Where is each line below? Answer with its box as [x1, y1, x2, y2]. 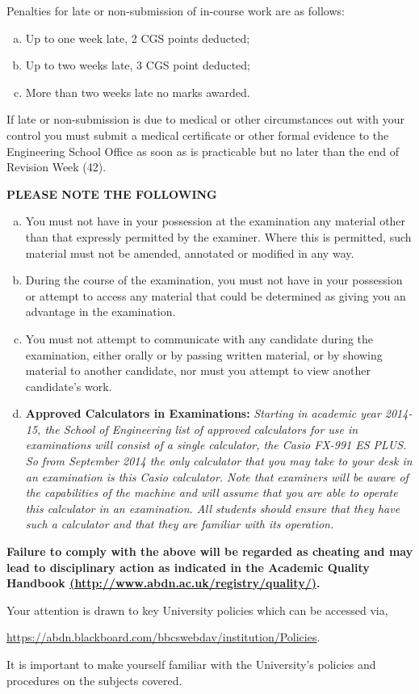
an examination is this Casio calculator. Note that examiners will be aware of [25, 468, 409, 485]
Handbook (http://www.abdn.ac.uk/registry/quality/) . [6, 574, 321, 591]
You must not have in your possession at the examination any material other [25, 212, 406, 229]
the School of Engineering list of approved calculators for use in [44, 420, 358, 437]
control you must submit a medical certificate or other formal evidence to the [6, 126, 389, 143]
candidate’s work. [25, 377, 112, 394]
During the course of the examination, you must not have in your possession [25, 271, 403, 288]
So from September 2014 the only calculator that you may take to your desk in [25, 452, 413, 469]
